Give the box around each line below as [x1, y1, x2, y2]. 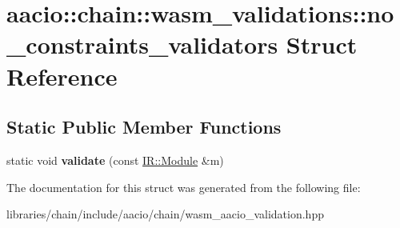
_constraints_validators [6, 28, 278, 61]
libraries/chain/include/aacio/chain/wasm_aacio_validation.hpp [6, 206, 324, 222]
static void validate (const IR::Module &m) [6, 151, 224, 168]
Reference [6, 59, 118, 92]
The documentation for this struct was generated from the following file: [6, 178, 361, 195]
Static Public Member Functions [6, 114, 282, 139]
